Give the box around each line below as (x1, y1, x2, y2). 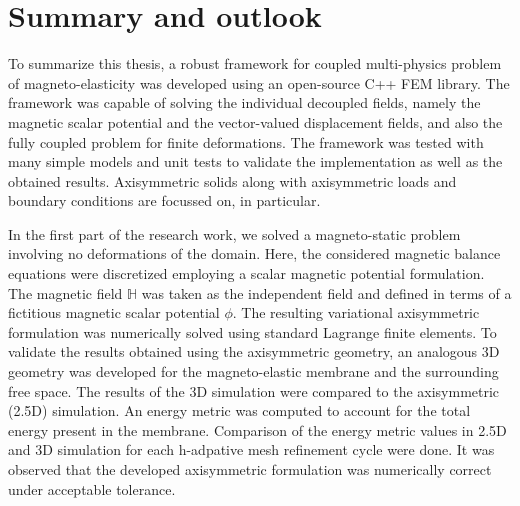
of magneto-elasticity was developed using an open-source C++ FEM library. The (8, 72, 510, 93)
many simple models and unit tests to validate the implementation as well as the (8, 151, 503, 172)
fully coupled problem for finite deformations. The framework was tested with (8, 131, 484, 152)
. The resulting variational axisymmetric (232, 302, 480, 323)
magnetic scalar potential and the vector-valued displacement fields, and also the (8, 111, 503, 132)
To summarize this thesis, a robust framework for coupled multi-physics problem (8, 53, 502, 74)
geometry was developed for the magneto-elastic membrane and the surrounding (8, 361, 499, 382)
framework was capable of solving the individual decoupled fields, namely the (8, 92, 481, 113)
